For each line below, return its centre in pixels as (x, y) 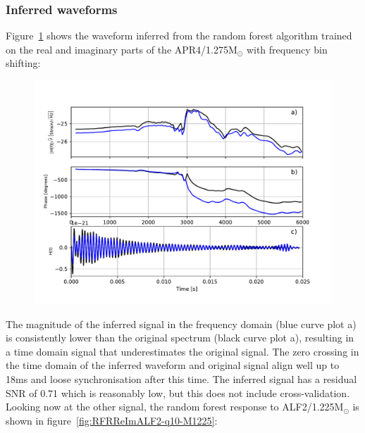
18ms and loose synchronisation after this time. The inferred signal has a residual (181, 378)
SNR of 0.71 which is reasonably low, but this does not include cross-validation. (178, 393)
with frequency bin (287, 49)
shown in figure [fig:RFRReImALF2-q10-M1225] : (112, 420)
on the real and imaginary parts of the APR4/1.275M (122, 49)
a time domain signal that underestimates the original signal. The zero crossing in (182, 351)
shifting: (23, 63)
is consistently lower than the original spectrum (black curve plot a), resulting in (180, 338)
